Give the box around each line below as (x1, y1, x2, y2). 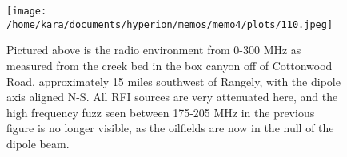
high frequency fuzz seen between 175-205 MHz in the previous (6, 104, 315, 120)
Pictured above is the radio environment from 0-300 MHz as (6, 41, 301, 58)
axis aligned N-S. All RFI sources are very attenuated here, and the (6, 88, 338, 105)
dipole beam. (6, 135, 70, 151)
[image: (6, 6, 47, 17)
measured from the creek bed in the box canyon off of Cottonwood (6, 57, 333, 73)
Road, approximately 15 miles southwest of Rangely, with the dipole (6, 73, 341, 89)
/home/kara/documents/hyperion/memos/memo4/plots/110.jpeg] (6, 18, 333, 30)
